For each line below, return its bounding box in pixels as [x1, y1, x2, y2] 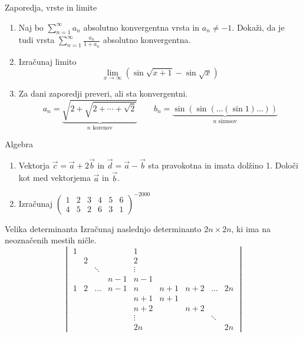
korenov [92, 125, 113, 131]
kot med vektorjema [18, 171, 91, 184]
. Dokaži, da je [232, 21, 285, 33]
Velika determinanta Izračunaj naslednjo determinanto [5, 222, 202, 234]
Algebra [5, 138, 33, 150]
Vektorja [18, 158, 50, 171]
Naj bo [18, 21, 44, 33]
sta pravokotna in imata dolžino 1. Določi [148, 158, 298, 171]
